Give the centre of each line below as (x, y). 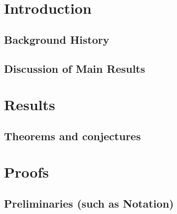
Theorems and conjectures (72, 136)
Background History (57, 39)
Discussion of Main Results (75, 68)
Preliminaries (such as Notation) (89, 203)
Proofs (26, 172)
